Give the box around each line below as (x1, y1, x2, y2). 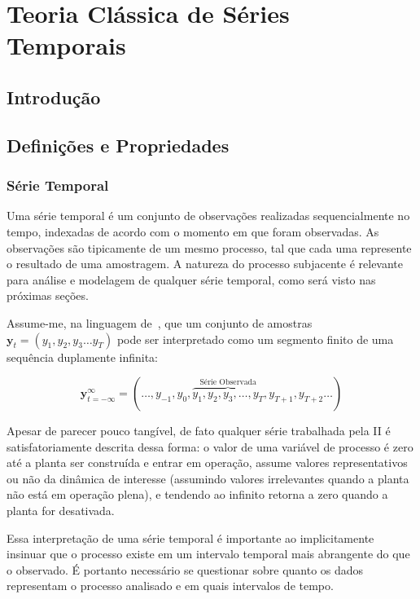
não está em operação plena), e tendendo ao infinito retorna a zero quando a (7, 486, 388, 503)
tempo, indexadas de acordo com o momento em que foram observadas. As (7, 222, 379, 240)
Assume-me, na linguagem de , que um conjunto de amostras (7, 314, 313, 331)
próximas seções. (7, 287, 89, 304)
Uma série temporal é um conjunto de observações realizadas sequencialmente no (7, 207, 410, 224)
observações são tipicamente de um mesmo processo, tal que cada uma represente (7, 239, 412, 256)
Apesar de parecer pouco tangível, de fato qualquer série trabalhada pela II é (7, 422, 391, 439)
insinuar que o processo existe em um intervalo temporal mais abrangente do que (7, 545, 410, 562)
